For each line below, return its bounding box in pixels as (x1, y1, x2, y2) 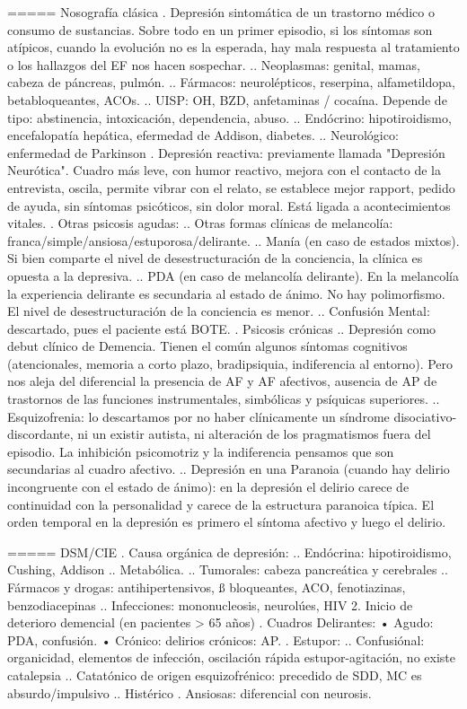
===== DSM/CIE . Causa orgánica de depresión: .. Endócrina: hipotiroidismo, (7, 542, 452, 561)
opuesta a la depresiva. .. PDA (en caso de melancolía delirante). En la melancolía (7, 266, 459, 284)
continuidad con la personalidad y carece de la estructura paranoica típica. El (7, 495, 435, 513)
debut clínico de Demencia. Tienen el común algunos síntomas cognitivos (7, 337, 408, 355)
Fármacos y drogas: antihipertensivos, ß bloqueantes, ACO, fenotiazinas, (7, 578, 406, 596)
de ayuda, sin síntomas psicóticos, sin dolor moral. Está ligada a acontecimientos (7, 196, 451, 214)
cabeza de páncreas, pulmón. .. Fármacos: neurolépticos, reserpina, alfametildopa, (7, 73, 455, 92)
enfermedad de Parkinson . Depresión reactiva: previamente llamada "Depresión (7, 143, 445, 162)
